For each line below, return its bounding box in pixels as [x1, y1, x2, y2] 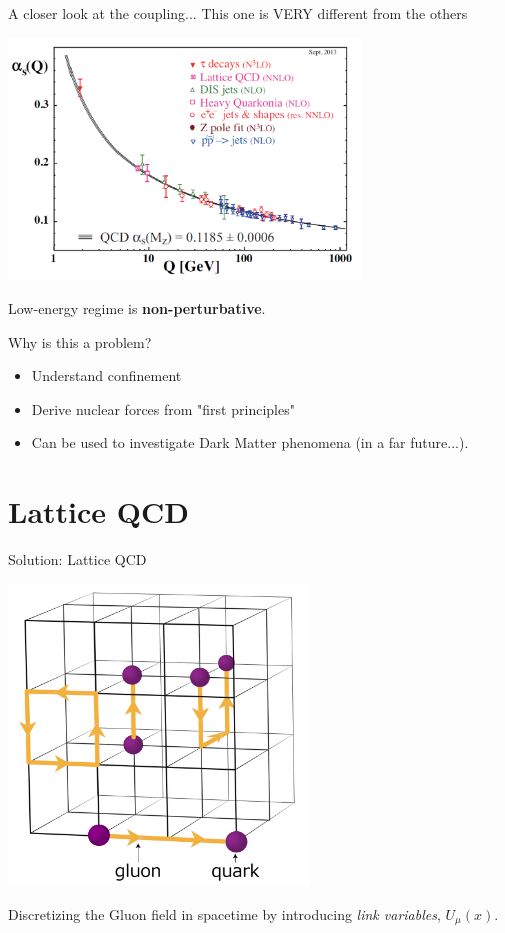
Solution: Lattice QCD [8, 549, 147, 570]
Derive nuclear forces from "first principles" [31, 398, 295, 419]
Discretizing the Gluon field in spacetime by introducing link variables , [8, 903, 441, 924]
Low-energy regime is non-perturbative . [8, 298, 266, 319]
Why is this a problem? [8, 331, 152, 352]
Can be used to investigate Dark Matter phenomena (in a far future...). [31, 432, 469, 453]
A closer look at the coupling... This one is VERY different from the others [8, 3, 468, 23]
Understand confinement [31, 365, 182, 386]
